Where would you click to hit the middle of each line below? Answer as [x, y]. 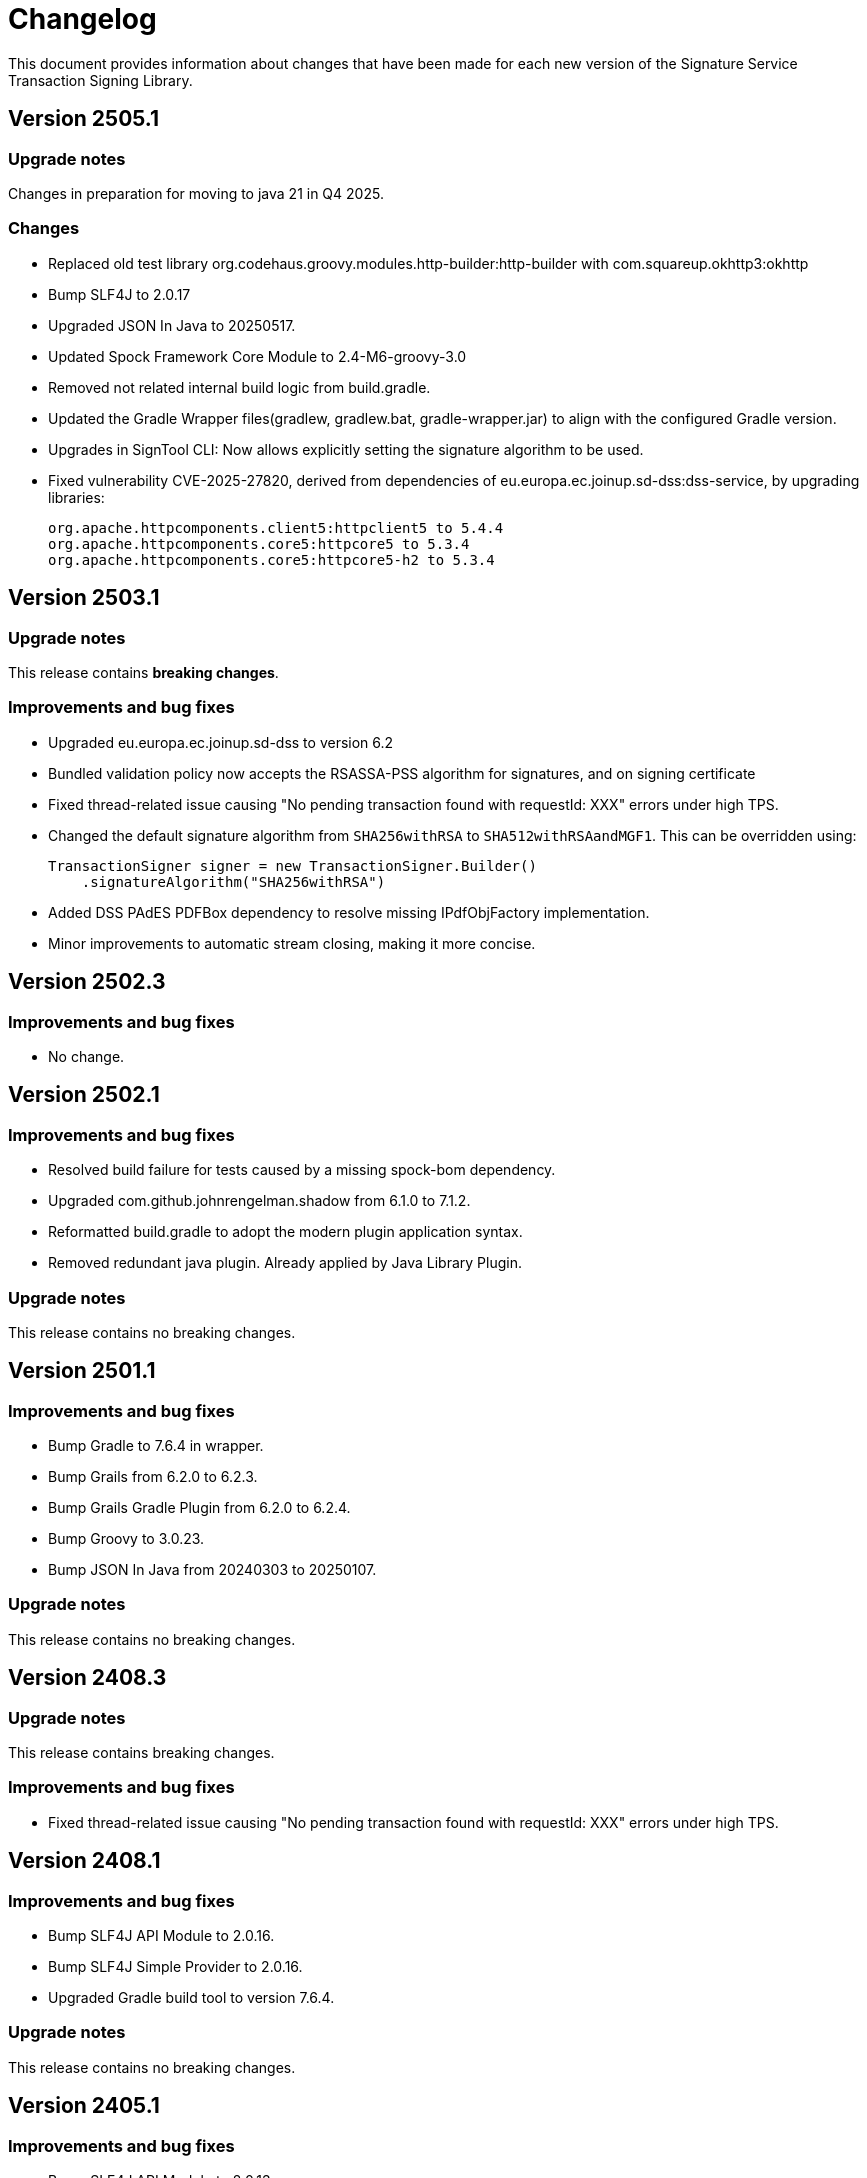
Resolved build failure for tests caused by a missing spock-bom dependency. [302, 1170]
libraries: [76, 497]
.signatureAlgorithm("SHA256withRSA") [233, 881]
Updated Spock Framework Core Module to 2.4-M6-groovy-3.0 [257, 356]
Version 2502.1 [84, 1095]
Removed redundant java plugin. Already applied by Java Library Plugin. [285, 1263]
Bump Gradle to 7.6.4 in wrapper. [156, 1446]
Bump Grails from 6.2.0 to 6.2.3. [153, 1477]
